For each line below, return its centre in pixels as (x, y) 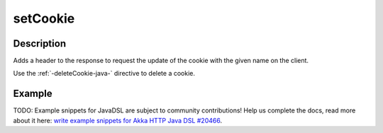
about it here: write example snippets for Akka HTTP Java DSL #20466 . (118, 120)
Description (40, 44)
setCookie (44, 18)
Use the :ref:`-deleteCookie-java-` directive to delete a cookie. (104, 74)
